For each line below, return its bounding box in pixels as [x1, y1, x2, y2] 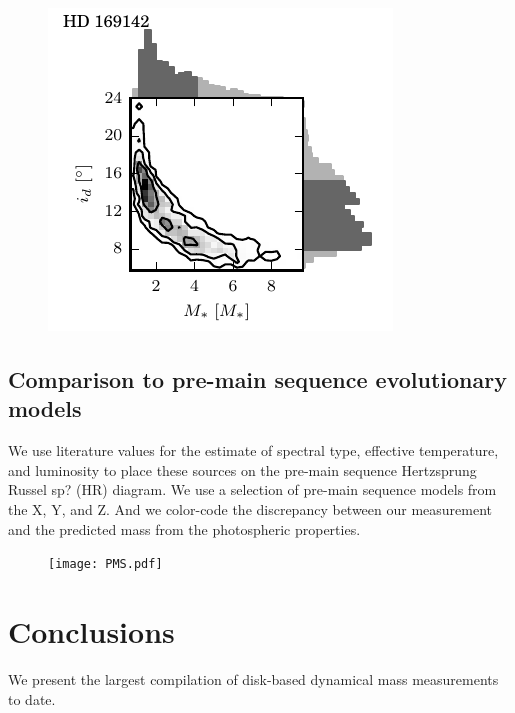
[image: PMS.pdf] [48, 557, 163, 572]
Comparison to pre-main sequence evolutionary [8, 363, 507, 394]
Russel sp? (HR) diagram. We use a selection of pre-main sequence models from [8, 479, 497, 500]
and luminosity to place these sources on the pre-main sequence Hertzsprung [8, 459, 477, 480]
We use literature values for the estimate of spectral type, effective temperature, [8, 440, 499, 461]
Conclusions [8, 611, 175, 651]
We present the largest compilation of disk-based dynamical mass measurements [8, 668, 499, 689]
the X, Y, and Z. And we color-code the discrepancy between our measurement [8, 498, 493, 519]
